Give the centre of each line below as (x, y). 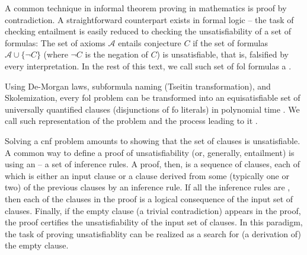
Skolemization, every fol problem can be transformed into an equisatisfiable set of (153, 98)
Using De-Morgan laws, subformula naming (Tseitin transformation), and (138, 86)
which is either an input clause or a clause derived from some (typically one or (147, 175)
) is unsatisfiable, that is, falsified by (223, 54)
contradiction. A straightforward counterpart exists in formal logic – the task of (149, 19)
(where (56, 54)
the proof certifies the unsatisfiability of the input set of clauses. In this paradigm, (154, 222)
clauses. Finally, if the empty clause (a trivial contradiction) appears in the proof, (153, 210)
